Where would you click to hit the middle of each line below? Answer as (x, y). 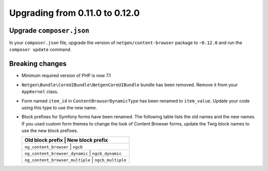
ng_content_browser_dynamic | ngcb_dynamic (73, 153)
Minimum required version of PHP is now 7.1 (66, 76)
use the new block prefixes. (50, 131)
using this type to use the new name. (59, 108)
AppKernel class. (40, 92)
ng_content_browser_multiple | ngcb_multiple (75, 160)
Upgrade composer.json (49, 30)
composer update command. (40, 50)
